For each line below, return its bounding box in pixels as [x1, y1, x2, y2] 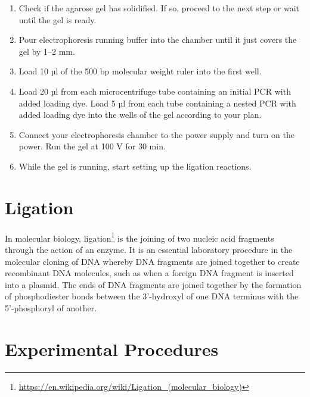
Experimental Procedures [5, 336, 219, 361]
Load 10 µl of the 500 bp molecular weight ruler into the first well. [18, 65, 262, 77]
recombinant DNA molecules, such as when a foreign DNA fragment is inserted [5, 267, 294, 279]
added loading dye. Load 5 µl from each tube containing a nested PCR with [18, 96, 296, 109]
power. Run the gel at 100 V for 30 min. [18, 140, 166, 152]
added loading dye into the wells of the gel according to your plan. [18, 108, 262, 121]
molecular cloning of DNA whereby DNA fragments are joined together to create [5, 255, 300, 267]
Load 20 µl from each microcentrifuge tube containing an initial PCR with [18, 85, 291, 97]
